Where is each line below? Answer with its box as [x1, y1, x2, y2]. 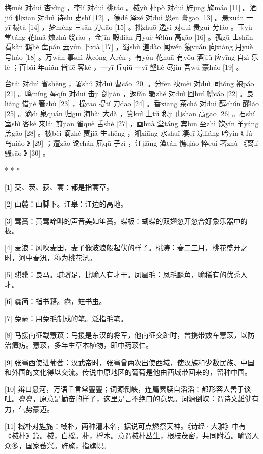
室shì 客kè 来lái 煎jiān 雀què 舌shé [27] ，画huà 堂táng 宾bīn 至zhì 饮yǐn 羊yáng [5, 118, 259, 128]
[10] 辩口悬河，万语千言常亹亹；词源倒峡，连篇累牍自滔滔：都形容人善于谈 [5, 383, 251, 394]
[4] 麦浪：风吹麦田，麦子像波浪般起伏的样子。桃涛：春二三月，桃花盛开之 [5, 242, 248, 253]
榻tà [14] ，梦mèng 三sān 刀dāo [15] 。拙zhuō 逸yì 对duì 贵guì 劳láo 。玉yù [12, 22, 252, 32]
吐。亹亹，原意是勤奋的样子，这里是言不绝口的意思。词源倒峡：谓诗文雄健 [5, 393, 252, 404]
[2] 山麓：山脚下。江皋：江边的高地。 [5, 198, 128, 209]
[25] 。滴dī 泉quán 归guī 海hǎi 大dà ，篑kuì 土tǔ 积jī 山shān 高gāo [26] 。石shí [5, 108, 255, 118]
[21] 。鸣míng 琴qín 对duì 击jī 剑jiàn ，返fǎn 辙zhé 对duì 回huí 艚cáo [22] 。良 [5, 88, 254, 98]
